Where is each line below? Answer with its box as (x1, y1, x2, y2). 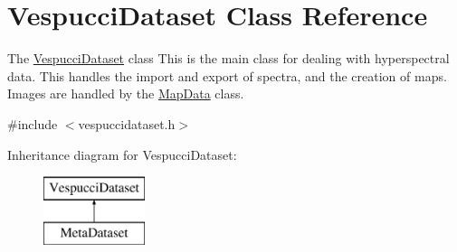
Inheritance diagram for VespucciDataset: (7, 145, 237, 163)
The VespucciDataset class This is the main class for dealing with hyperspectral (7, 49, 450, 68)
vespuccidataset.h (78, 114, 176, 133)
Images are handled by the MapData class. (7, 84, 244, 103)
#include (7, 114, 58, 133)
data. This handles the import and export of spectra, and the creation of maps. (7, 66, 447, 85)
